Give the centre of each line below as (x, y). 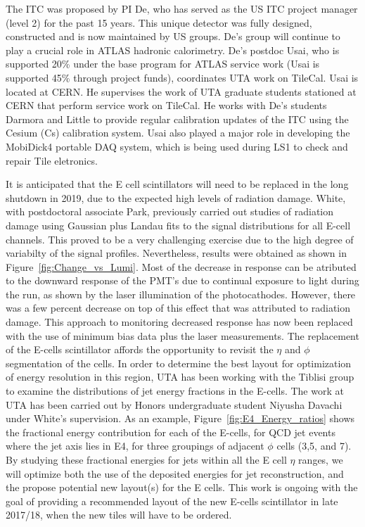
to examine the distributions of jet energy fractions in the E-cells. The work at (175, 391)
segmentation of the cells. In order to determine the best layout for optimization (179, 363)
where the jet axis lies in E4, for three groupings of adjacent (135, 446)
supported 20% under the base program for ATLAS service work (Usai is (163, 64)
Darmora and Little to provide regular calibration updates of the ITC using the (177, 119)
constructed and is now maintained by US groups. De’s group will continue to (173, 36)
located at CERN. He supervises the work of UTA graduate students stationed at (181, 91)
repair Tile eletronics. (52, 160)
